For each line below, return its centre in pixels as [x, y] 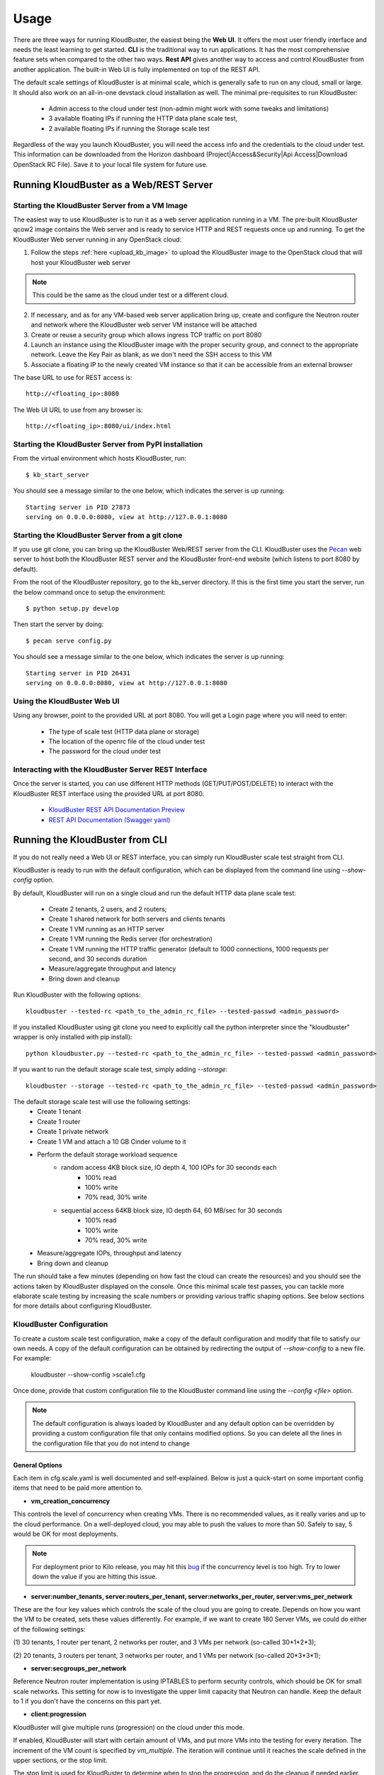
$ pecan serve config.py [69, 640]
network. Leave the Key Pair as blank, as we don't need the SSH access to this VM [151, 354]
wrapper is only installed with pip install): [73, 1037]
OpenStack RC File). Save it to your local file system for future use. [111, 164]
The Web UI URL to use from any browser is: [78, 410]
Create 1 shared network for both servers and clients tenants [137, 919]
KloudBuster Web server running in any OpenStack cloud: [97, 239]
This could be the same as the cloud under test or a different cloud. [131, 295]
